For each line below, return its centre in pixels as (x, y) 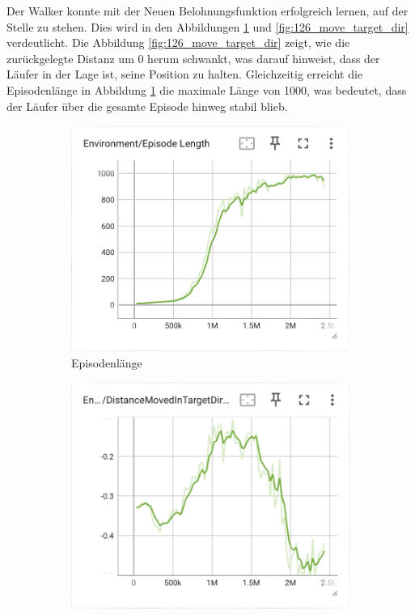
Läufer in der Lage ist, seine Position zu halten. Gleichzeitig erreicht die (185, 74)
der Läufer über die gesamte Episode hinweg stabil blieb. (147, 106)
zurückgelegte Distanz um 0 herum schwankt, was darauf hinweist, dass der (193, 58)
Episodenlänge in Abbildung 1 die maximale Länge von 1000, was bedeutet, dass (207, 89)
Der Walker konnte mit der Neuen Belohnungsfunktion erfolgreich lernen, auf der (207, 11)
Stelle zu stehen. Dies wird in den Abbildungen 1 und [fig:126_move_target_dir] (207, 26)
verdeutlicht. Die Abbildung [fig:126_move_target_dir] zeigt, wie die (178, 42)
